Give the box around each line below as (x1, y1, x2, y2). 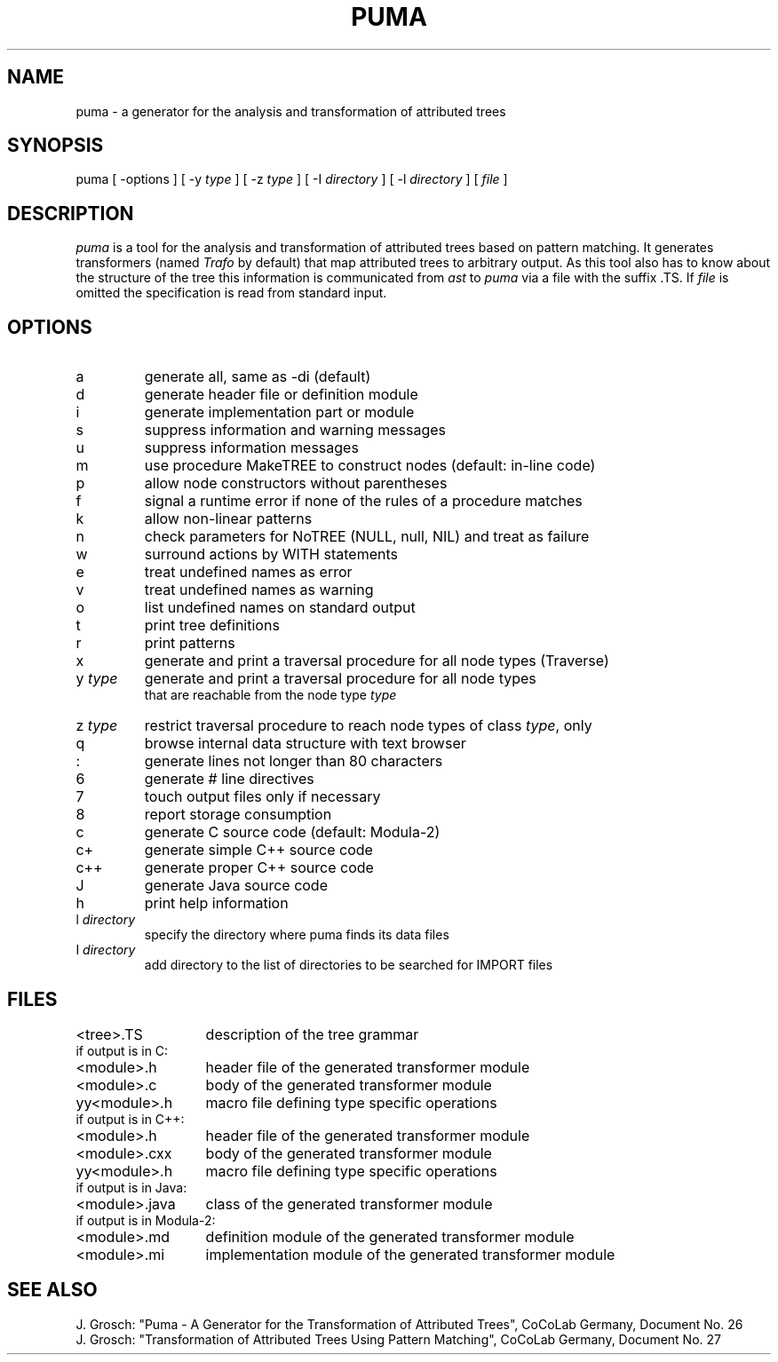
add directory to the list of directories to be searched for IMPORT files (144, 957, 553, 973)
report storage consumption (144, 805, 332, 824)
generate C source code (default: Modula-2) (144, 823, 441, 842)
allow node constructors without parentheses (144, 474, 448, 493)
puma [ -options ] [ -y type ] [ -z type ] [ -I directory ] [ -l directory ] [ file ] (75, 171, 508, 187)
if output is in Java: (75, 1179, 187, 1195)
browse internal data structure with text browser (144, 734, 466, 753)
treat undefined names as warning (144, 581, 374, 599)
